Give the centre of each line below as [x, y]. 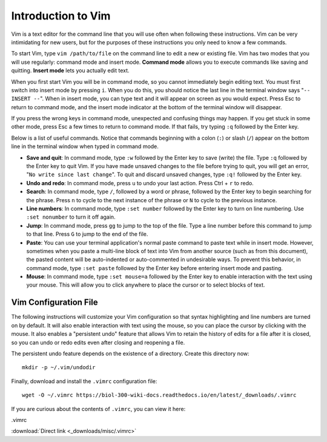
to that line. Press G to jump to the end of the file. [87, 234]
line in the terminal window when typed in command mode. [85, 146]
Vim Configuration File [54, 303]
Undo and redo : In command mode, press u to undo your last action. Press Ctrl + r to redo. [140, 183]
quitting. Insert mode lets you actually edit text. [70, 70]
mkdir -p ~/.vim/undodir [59, 368]
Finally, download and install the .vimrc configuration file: [84, 381]
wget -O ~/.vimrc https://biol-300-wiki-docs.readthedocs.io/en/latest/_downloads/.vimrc [159, 395]
